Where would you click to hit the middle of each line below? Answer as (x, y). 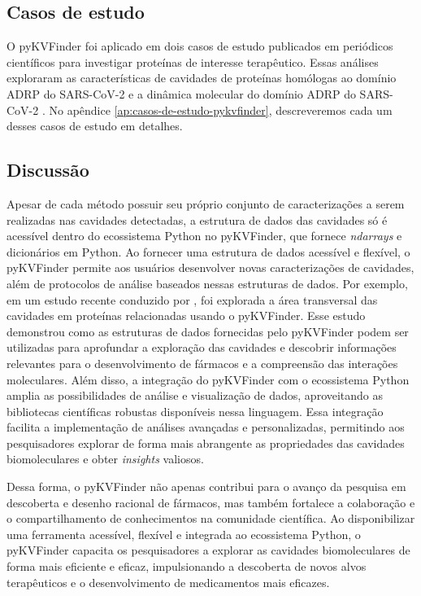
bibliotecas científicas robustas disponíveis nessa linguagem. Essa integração (195, 411)
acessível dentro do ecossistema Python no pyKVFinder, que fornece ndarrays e (204, 236)
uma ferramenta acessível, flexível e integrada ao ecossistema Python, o (184, 534)
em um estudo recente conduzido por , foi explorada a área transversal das (192, 299)
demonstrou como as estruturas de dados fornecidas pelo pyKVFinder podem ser (208, 331)
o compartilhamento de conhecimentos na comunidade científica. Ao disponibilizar (211, 518)
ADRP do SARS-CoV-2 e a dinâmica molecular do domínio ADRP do (181, 93)
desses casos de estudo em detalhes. (95, 126)
